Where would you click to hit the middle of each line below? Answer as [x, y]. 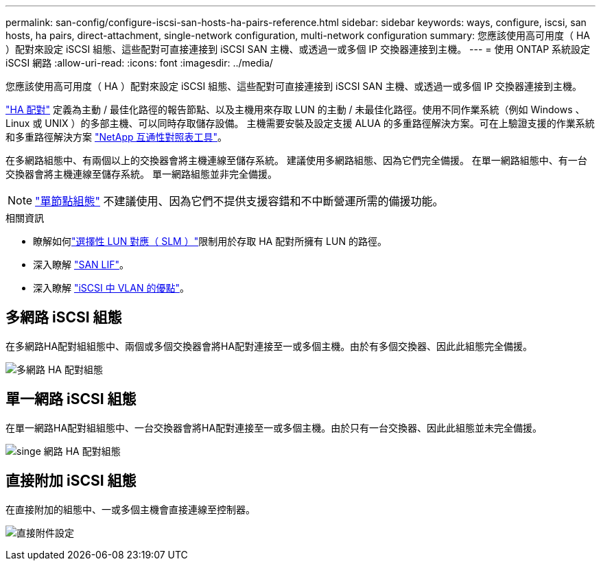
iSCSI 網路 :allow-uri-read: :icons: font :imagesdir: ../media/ [139, 63]
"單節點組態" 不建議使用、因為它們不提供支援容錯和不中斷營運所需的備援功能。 [239, 201]
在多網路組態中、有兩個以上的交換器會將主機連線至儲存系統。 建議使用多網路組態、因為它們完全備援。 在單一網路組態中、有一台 [296, 160]
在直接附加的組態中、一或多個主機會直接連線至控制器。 [130, 509]
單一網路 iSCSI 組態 [71, 399]
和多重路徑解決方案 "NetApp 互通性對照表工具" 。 [117, 137]
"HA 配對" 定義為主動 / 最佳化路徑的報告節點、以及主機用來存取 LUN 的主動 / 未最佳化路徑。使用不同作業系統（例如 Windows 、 [295, 109]
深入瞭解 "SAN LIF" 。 [81, 264]
